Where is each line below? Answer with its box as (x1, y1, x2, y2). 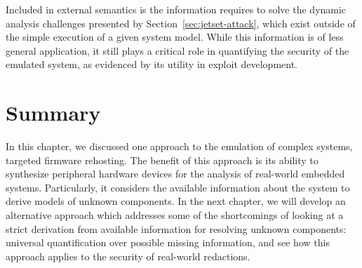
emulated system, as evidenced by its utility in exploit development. (6, 57, 298, 72)
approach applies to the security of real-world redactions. (6, 248, 250, 263)
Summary (6, 98, 101, 127)
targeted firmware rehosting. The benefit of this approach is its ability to (6, 152, 319, 167)
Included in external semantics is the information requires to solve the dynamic (6, 2, 347, 16)
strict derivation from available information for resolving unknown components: (6, 221, 347, 236)
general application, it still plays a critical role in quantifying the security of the (6, 43, 349, 58)
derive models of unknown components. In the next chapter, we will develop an (6, 194, 346, 208)
